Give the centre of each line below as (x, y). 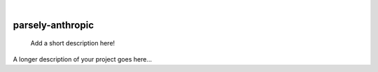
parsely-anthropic (54, 25)
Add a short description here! (73, 43)
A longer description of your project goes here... (82, 59)
